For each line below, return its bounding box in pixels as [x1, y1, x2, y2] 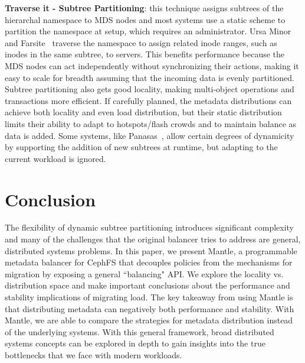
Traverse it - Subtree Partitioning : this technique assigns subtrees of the [5, 2, 284, 14]
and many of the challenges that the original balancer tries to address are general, [5, 233, 301, 245]
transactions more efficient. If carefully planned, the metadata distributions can [5, 94, 292, 106]
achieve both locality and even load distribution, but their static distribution [5, 106, 282, 118]
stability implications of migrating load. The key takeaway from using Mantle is [5, 291, 293, 303]
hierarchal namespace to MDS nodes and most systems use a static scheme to [5, 13, 286, 25]
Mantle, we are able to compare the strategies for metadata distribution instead [5, 314, 293, 326]
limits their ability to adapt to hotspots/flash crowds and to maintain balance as [5, 117, 297, 129]
